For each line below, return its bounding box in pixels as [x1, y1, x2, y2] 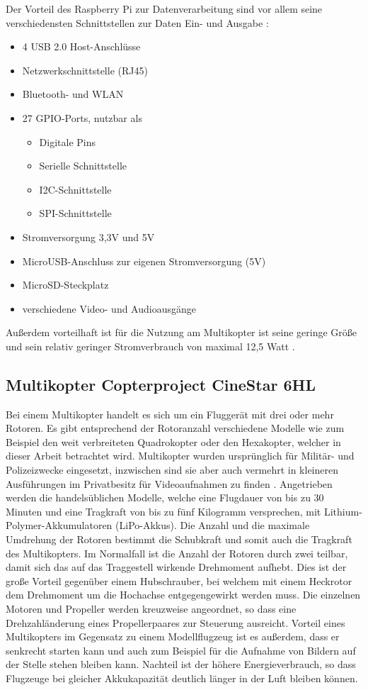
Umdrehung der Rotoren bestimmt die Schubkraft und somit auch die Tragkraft [6, 532, 352, 547]
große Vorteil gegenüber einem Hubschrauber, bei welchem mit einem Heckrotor [6, 573, 352, 588]
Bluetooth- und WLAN [22, 87, 124, 101]
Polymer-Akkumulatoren [6, 518, 113, 533]
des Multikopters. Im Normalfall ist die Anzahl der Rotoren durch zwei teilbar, [6, 545, 348, 560]
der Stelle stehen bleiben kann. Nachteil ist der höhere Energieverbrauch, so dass [6, 657, 356, 672]
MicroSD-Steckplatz [22, 277, 109, 292]
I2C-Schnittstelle [39, 182, 112, 196]
